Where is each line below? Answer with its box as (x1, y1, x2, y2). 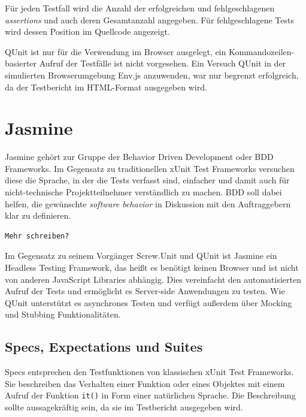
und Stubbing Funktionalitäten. (5, 308, 121, 321)
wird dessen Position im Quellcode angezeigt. (5, 25, 170, 38)
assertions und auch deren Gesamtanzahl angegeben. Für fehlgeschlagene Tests (5, 13, 294, 26)
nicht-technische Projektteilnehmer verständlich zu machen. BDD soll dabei (5, 186, 282, 198)
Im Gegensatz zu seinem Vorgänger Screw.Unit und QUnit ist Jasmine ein (5, 249, 277, 262)
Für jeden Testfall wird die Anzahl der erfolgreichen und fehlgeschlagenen (5, 2, 275, 14)
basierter (5, 57, 37, 69)
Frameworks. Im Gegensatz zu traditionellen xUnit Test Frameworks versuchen (5, 162, 295, 174)
